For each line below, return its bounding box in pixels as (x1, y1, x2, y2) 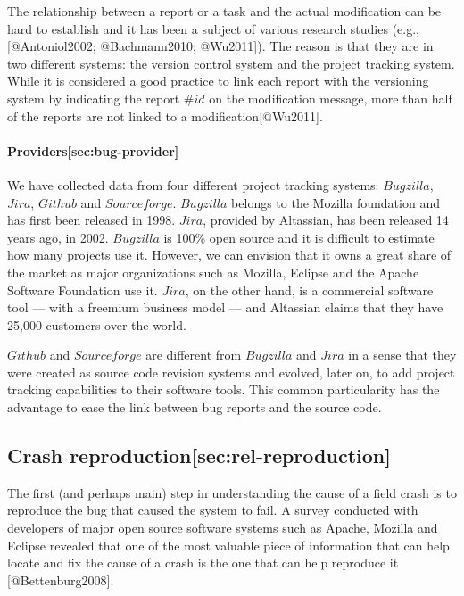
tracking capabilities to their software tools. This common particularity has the (7, 380, 440, 399)
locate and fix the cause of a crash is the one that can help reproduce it (7, 553, 399, 572)
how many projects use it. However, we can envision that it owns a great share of (7, 245, 452, 264)
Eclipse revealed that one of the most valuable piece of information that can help (7, 535, 450, 554)
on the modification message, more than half (209, 88, 452, 107)
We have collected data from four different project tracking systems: (7, 175, 379, 194)
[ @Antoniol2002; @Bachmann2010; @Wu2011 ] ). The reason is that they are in (7, 37, 434, 55)
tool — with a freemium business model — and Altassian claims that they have (7, 298, 443, 317)
